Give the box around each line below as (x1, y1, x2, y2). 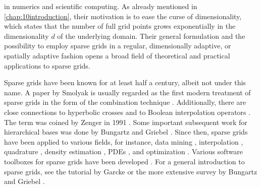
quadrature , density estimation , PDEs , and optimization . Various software (4, 146, 243, 157)
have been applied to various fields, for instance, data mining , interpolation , (4, 136, 243, 147)
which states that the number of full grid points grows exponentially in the (4, 21, 236, 31)
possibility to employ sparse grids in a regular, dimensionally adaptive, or (4, 40, 231, 51)
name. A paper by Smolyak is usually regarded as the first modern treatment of (4, 87, 251, 97)
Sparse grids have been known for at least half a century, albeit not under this (4, 77, 246, 88)
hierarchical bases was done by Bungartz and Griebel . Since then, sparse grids (4, 127, 248, 137)
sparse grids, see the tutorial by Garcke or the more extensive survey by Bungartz (4, 166, 257, 176)
